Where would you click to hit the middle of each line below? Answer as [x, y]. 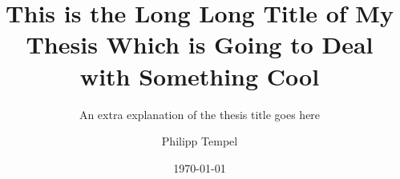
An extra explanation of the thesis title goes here [200, 114]
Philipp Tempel [200, 141]
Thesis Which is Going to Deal [200, 44]
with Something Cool [200, 76]
